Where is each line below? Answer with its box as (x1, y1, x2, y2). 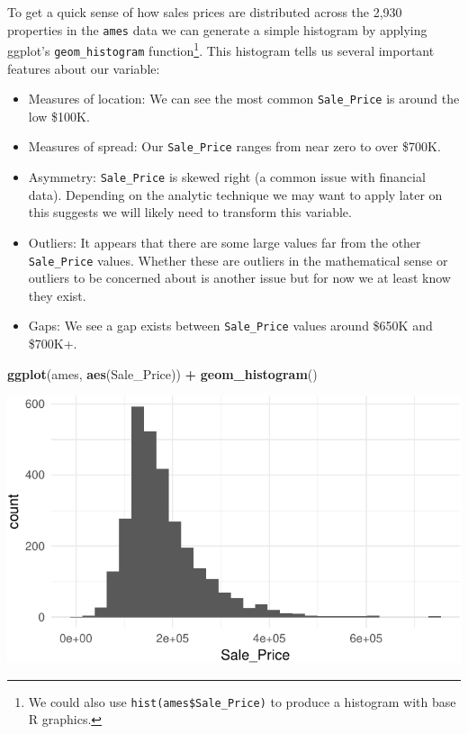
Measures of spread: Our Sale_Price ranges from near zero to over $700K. (28, 137, 441, 156)
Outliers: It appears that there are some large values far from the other (28, 232, 421, 251)
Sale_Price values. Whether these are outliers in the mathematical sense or (28, 250, 448, 269)
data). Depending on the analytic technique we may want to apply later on (28, 185, 443, 204)
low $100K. (28, 106, 90, 125)
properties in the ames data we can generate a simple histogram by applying (7, 20, 427, 39)
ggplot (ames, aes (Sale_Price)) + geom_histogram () (7, 364, 318, 383)
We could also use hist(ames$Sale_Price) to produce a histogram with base (28, 692, 456, 711)
